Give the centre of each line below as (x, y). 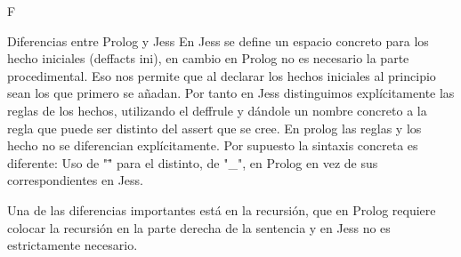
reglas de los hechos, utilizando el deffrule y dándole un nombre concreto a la (217, 110)
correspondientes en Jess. (76, 180)
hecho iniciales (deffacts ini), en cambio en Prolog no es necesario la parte (208, 58)
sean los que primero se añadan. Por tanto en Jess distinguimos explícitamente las (231, 93)
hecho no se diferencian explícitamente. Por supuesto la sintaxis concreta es (213, 145)
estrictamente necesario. (73, 245)
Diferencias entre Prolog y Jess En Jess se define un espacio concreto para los (218, 40)
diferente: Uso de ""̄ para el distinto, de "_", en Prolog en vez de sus (193, 162)
